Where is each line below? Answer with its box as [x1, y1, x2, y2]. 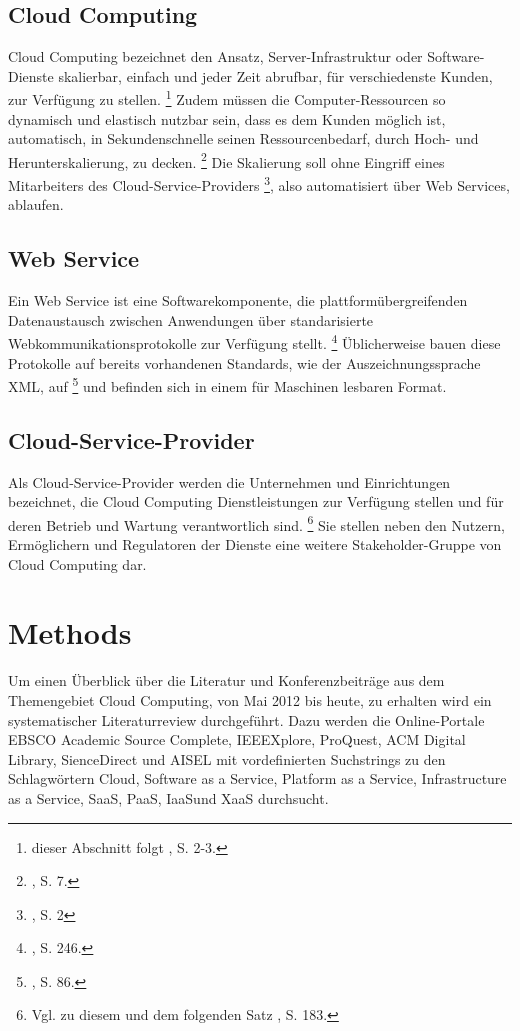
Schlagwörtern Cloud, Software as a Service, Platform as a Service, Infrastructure [8, 768, 507, 789]
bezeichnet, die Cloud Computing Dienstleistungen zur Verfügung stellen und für [8, 491, 504, 512]
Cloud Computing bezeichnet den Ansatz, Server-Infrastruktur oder [8, 46, 423, 67]
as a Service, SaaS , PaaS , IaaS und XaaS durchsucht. [8, 787, 329, 808]
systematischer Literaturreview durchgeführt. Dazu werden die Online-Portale [8, 709, 485, 730]
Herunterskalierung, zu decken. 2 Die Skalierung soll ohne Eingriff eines [8, 148, 445, 172]
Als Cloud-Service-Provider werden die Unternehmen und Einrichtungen [8, 471, 451, 492]
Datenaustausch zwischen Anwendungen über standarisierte [8, 309, 374, 330]
